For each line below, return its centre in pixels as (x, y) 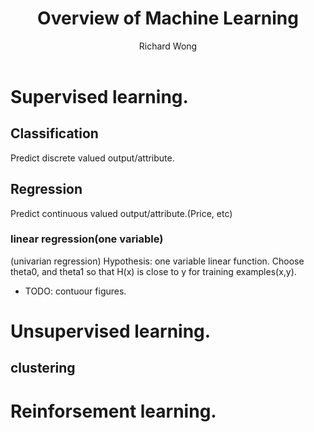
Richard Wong (168, 46)
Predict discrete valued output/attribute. (92, 158)
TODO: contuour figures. (75, 291)
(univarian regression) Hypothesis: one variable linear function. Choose (157, 261)
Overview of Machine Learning (168, 18)
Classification (54, 133)
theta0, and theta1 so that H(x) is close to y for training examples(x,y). (153, 271)
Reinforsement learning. (113, 411)
